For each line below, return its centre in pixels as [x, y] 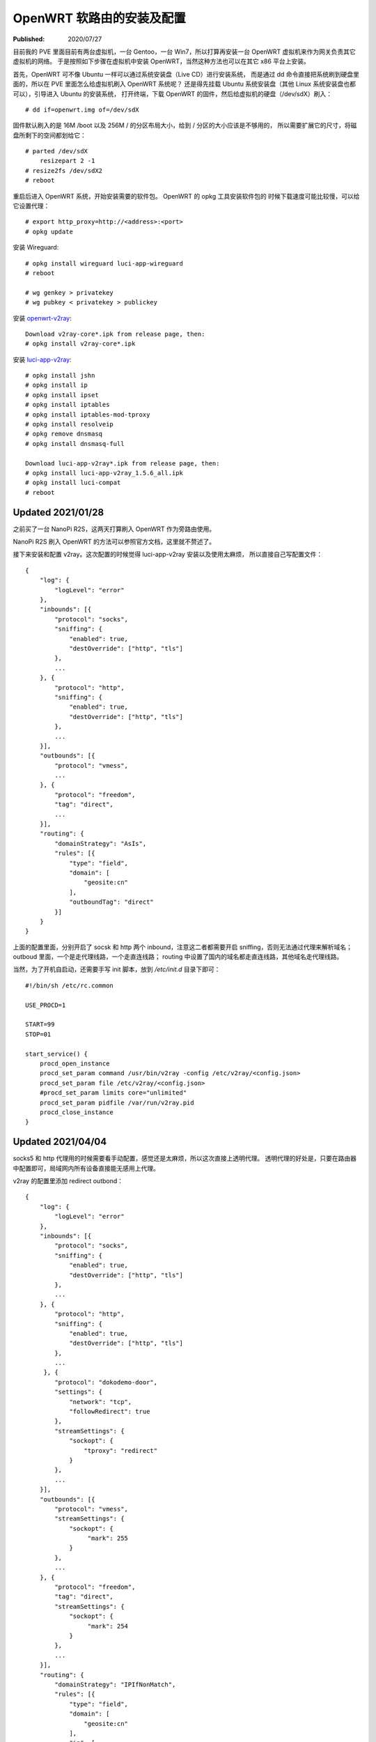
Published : [29, 39]
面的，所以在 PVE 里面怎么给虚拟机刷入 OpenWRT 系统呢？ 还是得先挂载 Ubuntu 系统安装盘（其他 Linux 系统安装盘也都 [185, 84]
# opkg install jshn [60, 376]
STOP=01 [38, 1034]
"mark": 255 [108, 1539]
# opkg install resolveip [70, 424]
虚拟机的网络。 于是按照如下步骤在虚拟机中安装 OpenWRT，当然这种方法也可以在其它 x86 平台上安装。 [161, 61]
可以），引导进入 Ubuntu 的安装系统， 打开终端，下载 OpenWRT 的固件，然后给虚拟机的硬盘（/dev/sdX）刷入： [173, 93]
